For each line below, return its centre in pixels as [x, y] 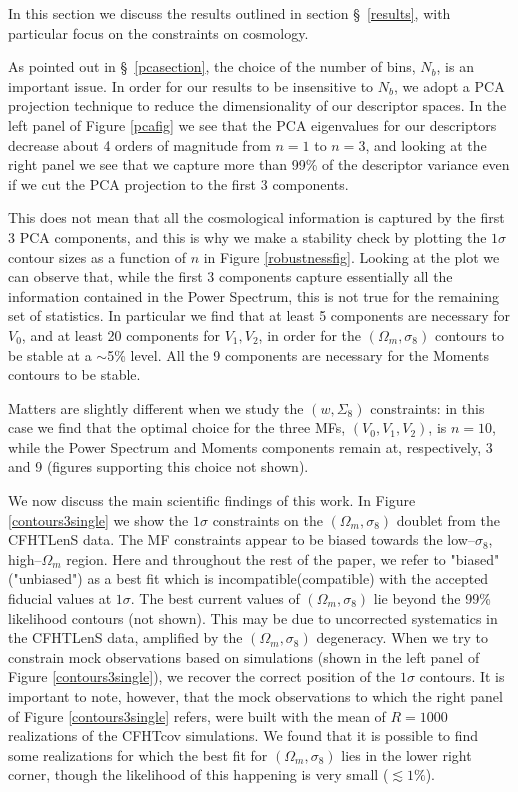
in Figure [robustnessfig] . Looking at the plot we [351, 256]
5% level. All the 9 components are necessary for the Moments [298, 354]
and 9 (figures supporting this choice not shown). [158, 466]
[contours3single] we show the [98, 519]
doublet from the [448, 519]
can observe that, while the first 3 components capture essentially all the [230, 276]
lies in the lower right [406, 754]
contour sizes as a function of [97, 256]
